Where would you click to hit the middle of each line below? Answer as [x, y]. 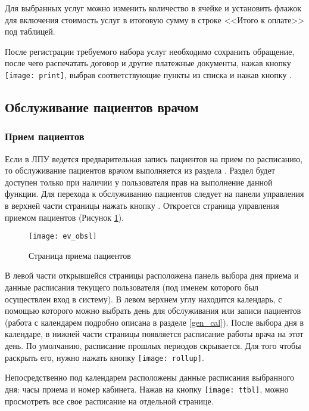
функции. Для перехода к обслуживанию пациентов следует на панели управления [154, 194]
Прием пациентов [45, 136]
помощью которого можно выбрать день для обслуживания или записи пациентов [153, 310]
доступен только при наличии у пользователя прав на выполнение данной [139, 182]
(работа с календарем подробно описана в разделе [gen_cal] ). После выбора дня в [154, 322]
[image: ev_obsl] [63, 237]
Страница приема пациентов [80, 255]
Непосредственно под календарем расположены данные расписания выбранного [149, 377]
